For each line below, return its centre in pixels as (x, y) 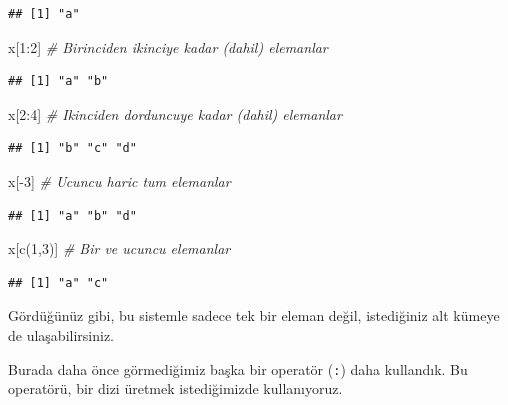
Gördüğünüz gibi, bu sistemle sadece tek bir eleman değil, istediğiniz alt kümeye (254, 315)
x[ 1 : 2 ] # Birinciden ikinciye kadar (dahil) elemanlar (168, 46)
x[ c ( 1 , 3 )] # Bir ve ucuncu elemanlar (119, 248)
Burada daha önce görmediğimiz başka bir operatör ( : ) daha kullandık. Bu (238, 368)
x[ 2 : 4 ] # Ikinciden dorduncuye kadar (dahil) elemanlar (175, 113)
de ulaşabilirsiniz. (61, 334)
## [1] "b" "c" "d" (72, 148)
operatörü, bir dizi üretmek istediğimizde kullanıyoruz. (175, 388)
